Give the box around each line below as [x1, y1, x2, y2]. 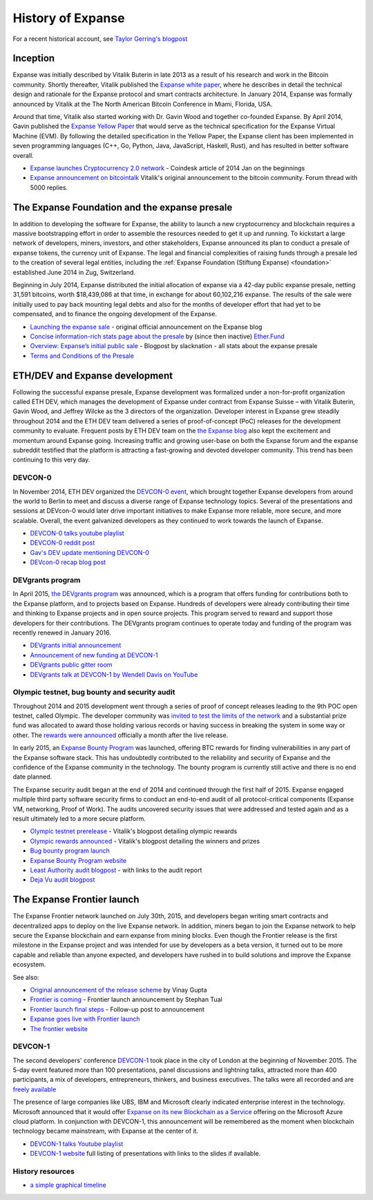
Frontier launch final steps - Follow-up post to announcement [30, 1005, 205, 1013]
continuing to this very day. [12, 455, 90, 464]
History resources [12, 1166, 75, 1176]
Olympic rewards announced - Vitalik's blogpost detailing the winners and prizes [30, 837, 260, 845]
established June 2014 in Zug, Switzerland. [12, 268, 136, 276]
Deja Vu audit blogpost [30, 875, 95, 884]
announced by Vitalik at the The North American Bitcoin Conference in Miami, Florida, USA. [12, 100, 273, 108]
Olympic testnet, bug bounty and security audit [12, 687, 175, 697]
